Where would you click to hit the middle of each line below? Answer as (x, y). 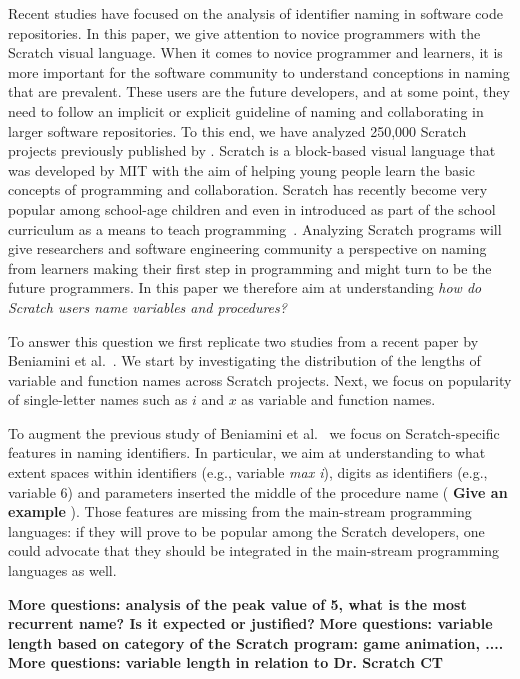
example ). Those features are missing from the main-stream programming (240, 511)
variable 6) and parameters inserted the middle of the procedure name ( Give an (258, 491)
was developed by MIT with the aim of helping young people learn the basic (241, 169)
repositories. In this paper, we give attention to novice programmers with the (244, 32)
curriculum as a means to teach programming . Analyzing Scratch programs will (255, 228)
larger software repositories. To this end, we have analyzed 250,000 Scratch (237, 130)
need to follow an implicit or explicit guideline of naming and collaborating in (246, 110)
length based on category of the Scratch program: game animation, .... (256, 642)
